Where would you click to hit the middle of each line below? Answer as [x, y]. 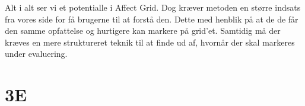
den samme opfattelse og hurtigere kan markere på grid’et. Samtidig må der [143, 30]
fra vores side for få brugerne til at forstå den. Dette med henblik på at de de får [152, 19]
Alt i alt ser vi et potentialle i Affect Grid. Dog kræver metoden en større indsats [153, 7]
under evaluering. [36, 54]
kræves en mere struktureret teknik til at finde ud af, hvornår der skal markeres [150, 42]
